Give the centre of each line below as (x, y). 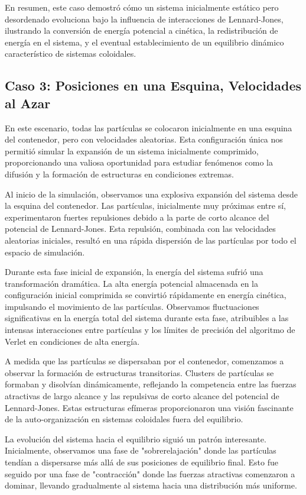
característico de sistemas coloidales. (71, 54)
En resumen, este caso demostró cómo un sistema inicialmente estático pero (142, 7)
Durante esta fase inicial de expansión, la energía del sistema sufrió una (134, 272)
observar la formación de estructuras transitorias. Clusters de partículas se (139, 372)
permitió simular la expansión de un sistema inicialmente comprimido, (132, 151)
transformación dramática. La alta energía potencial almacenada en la (131, 283)
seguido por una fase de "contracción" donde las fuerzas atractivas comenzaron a (150, 473)
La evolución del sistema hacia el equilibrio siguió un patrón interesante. (136, 439)
